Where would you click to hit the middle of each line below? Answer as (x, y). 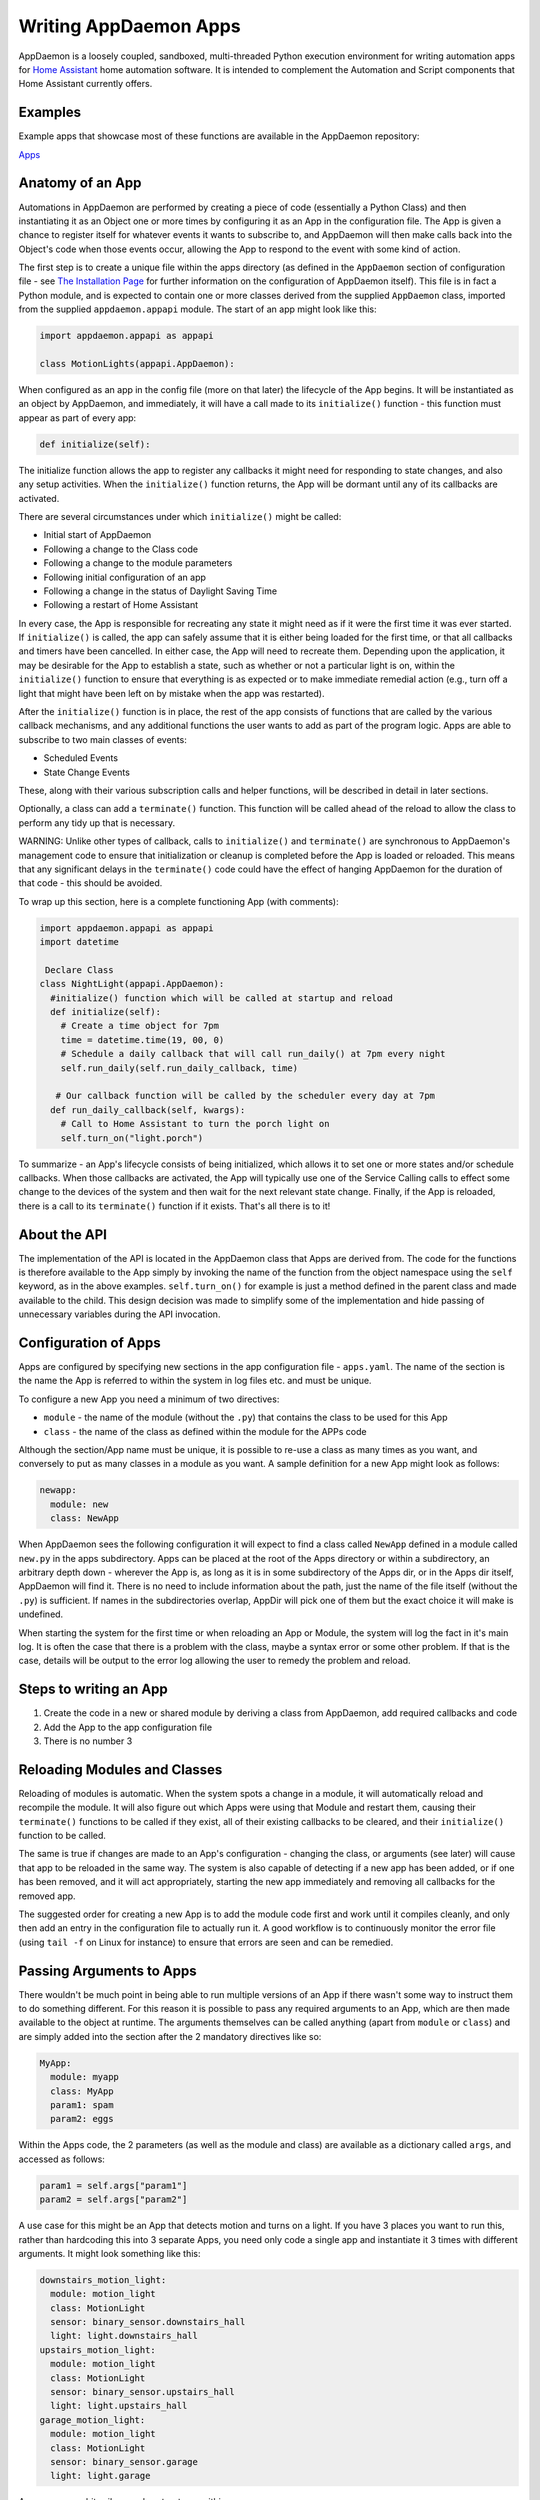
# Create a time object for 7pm (140, 1026)
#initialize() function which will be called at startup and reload (222, 998)
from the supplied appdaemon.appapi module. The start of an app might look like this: (197, 309)
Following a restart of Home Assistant (121, 605)
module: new (79, 1504)
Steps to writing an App (93, 1689)
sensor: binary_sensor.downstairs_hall (148, 2322)
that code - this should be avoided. (90, 883)
